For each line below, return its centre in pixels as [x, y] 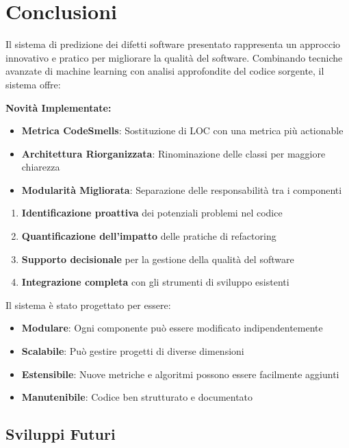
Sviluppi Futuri [61, 434]
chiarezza [41, 167]
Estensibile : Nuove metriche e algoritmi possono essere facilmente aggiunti [180, 374]
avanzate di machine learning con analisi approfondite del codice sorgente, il [165, 71]
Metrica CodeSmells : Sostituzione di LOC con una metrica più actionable [182, 130]
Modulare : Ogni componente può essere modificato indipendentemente [172, 328]
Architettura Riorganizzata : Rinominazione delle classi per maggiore [173, 153]
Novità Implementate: [59, 107]
